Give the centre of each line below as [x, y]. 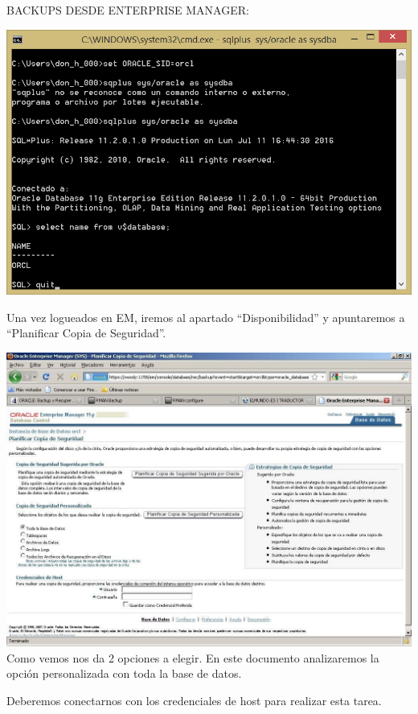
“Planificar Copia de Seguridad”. [86, 333]
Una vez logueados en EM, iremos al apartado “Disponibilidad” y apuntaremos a [206, 317]
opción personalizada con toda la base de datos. [124, 673]
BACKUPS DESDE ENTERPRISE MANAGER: [128, 10]
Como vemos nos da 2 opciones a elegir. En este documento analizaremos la [193, 657]
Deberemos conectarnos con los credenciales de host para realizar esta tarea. [194, 700]
